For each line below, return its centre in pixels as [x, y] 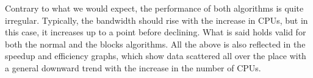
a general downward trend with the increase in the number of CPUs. [133, 67]
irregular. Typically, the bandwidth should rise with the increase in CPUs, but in [156, 20]
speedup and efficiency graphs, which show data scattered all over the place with [156, 56]
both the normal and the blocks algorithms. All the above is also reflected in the [155, 44]
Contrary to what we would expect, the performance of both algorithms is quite [154, 8]
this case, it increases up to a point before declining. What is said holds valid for [156, 32]
